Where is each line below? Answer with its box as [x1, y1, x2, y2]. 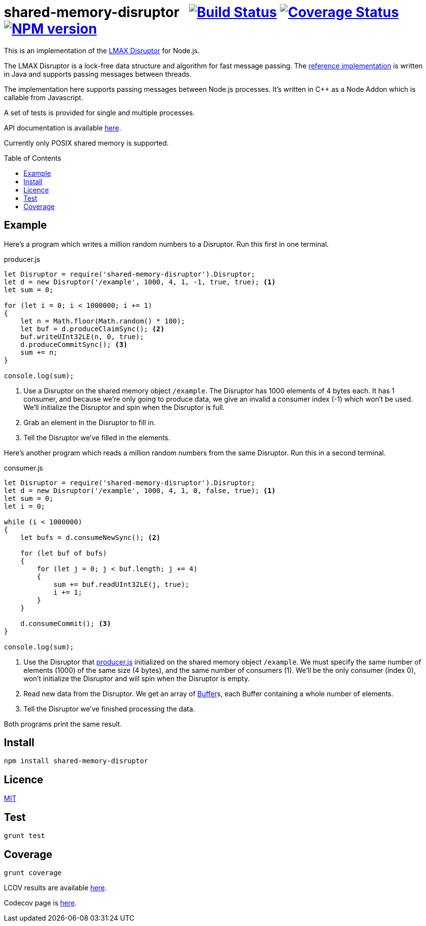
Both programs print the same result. [4, 719, 122, 728]
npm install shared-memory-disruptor [4, 757, 149, 765]
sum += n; [20, 348, 58, 356]
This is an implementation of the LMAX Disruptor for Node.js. [4, 46, 200, 55]
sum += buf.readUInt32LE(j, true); [53, 580, 190, 588]
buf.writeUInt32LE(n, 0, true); [20, 332, 144, 341]
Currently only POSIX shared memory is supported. [4, 138, 169, 147]
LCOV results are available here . [4, 883, 107, 892]
